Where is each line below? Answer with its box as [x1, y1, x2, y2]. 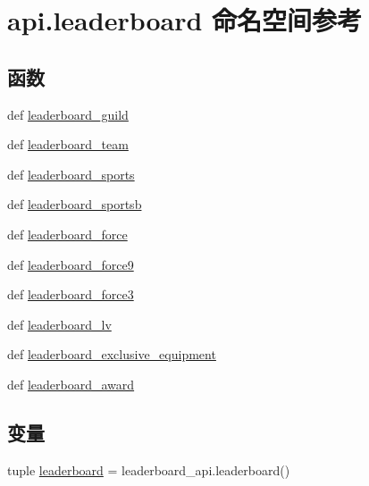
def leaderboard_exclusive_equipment [7, 345, 216, 364]
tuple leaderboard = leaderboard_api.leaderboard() [7, 460, 290, 479]
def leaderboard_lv [7, 314, 112, 333]
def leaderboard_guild [7, 105, 129, 123]
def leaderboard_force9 [7, 255, 134, 273]
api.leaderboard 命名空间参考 [7, 2, 363, 38]
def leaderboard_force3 [7, 285, 134, 304]
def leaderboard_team [7, 135, 129, 154]
